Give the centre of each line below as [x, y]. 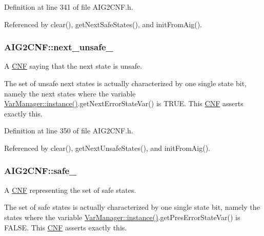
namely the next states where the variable [70, 93]
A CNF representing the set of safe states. [70, 190]
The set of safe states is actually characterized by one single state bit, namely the [132, 207]
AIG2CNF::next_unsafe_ [59, 47]
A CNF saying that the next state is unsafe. [73, 66]
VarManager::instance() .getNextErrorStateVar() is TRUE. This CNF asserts [124, 103]
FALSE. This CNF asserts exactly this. [66, 227]
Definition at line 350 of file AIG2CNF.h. [69, 131]
